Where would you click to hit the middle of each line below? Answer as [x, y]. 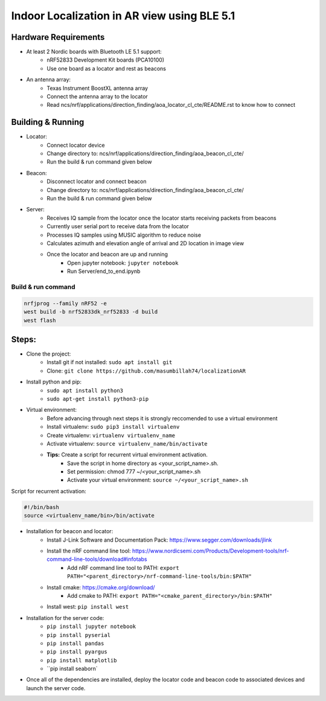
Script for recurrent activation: [49, 491]
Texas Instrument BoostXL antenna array [97, 88]
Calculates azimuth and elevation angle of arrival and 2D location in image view [145, 243]
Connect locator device [76, 145]
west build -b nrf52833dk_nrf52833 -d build [91, 312]
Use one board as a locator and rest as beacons [106, 68]
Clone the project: [49, 354]
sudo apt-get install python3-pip [98, 399]
